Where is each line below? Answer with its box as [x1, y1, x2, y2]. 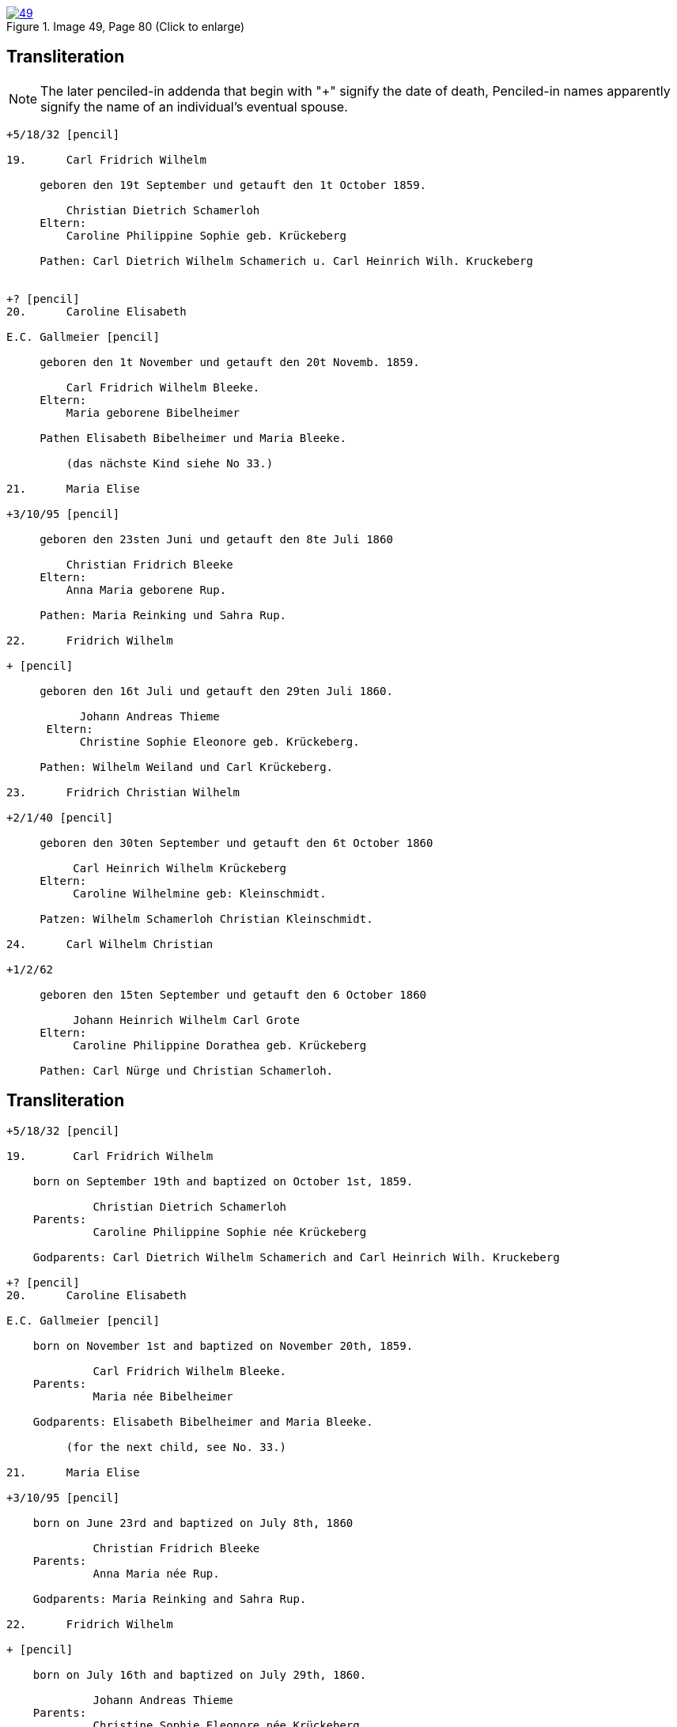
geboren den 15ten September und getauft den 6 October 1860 [40, 988, 427, 1001]
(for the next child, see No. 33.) [66, 1440, 287, 1453]
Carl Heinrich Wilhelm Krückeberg [73, 861, 287, 875]
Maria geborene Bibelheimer [66, 406, 240, 419]
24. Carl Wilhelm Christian [6, 937, 214, 950]
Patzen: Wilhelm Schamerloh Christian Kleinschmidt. [40, 912, 373, 925]
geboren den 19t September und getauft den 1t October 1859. [40, 178, 427, 191]
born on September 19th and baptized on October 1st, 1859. [32, 1174, 414, 1188]
